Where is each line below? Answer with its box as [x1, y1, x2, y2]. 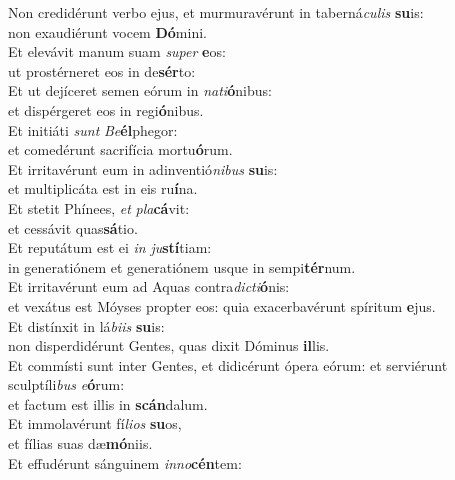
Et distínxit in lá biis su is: [8, 315, 165, 336]
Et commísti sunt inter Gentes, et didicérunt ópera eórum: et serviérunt [8, 354, 448, 375]
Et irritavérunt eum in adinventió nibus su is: [8, 158, 278, 179]
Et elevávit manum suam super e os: [8, 41, 226, 62]
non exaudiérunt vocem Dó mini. [8, 21, 207, 42]
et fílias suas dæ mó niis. [8, 433, 153, 454]
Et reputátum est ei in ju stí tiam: [8, 237, 212, 258]
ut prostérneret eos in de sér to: [8, 60, 196, 81]
